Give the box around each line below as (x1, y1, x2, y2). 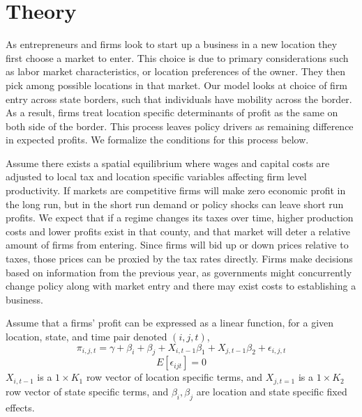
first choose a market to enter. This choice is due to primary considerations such (6, 50, 349, 65)
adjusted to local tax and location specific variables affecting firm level (6, 169, 307, 184)
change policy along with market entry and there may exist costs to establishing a (6, 278, 356, 293)
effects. (6, 400, 35, 414)
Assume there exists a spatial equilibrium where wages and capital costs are (6, 155, 330, 170)
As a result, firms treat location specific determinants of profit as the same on (6, 105, 338, 120)
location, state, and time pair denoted (6, 329, 167, 343)
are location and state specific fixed (196, 384, 347, 398)
